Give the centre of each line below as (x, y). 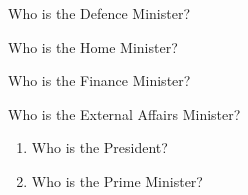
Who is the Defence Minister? (99, 13)
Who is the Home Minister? (93, 46)
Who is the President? (99, 147)
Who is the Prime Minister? (117, 180)
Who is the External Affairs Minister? (124, 113)
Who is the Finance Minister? (99, 80)
